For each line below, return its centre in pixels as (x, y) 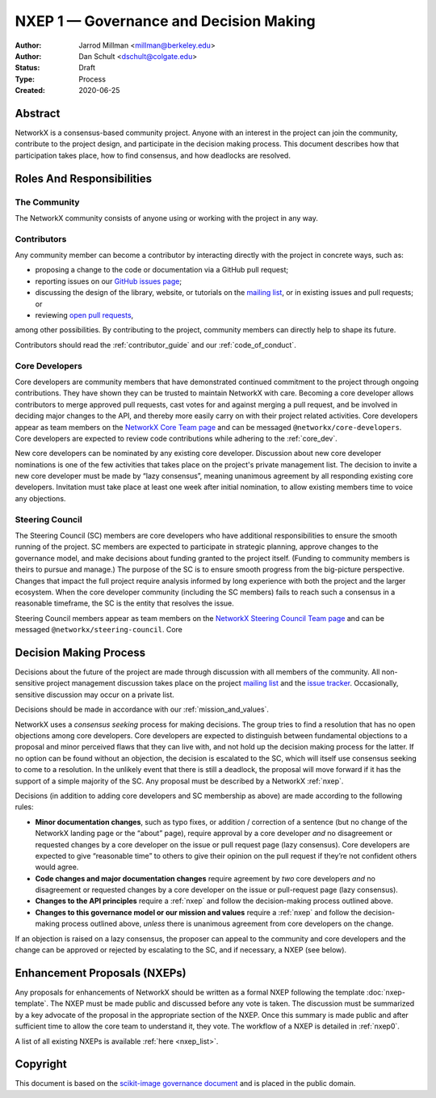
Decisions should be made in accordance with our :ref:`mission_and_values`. (142, 709)
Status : (27, 68)
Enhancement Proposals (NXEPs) (101, 973)
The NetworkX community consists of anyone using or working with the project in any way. (166, 217)
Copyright (41, 1064)
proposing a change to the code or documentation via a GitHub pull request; (162, 270)
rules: (24, 807)
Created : (30, 91)
